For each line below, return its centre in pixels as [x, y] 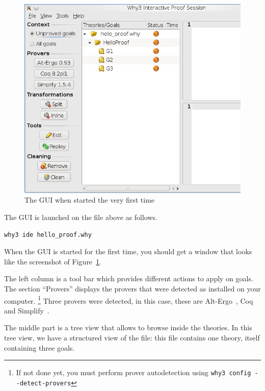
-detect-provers [44, 383]
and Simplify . [27, 310]
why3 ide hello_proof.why [48, 235]
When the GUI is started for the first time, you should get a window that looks [128, 251]
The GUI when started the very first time [90, 200]
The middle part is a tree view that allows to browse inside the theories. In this [128, 327]
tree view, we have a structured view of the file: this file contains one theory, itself [132, 337]
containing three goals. [39, 347]
